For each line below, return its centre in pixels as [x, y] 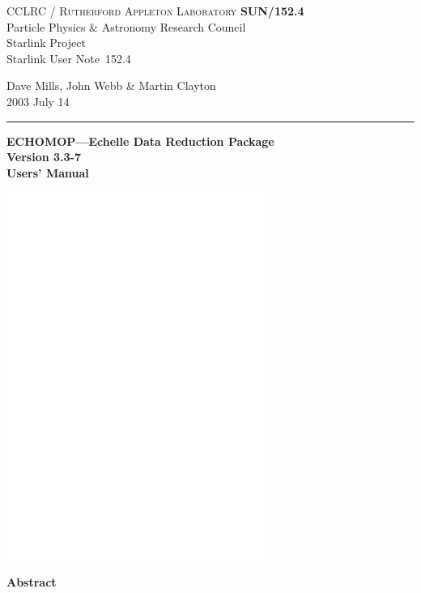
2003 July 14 [38, 101]
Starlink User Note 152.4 [69, 58]
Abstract [32, 582]
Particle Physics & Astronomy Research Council [126, 26]
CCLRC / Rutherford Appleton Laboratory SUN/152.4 [155, 11]
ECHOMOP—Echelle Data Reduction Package [140, 141]
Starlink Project [46, 43]
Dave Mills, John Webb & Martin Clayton [111, 85]
